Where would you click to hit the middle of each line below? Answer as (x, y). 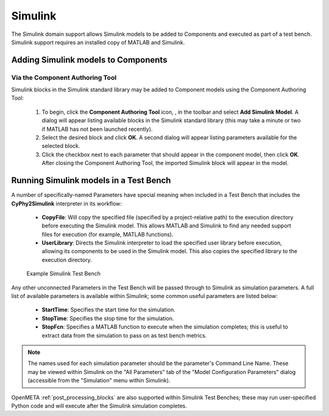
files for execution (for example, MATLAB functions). (108, 234)
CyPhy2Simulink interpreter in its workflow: (66, 203)
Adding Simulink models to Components (89, 60)
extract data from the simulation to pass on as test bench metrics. (124, 335)
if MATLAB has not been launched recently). (97, 129)
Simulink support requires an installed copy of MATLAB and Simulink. (98, 42)
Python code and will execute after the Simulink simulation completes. (99, 406)
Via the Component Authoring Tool (64, 77)
